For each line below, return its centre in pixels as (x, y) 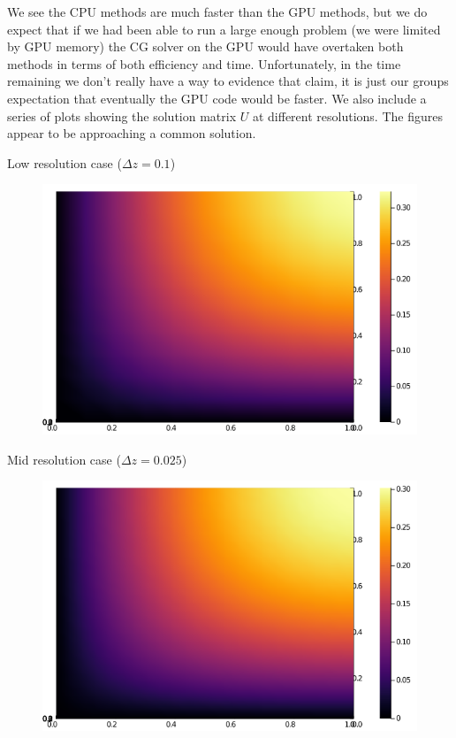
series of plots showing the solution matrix (122, 115)
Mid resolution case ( (64, 459)
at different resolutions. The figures (347, 115)
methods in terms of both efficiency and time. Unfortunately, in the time (204, 63)
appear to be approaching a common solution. (132, 133)
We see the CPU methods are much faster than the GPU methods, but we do (217, 12)
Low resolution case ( (65, 162)
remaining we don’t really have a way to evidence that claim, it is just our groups (228, 81)
